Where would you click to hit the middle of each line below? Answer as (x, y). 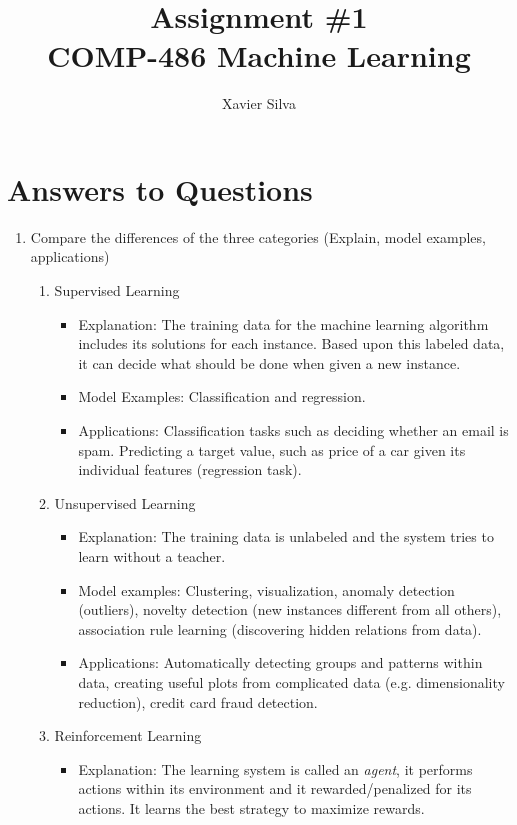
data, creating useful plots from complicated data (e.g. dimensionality (291, 681)
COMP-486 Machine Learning (259, 55)
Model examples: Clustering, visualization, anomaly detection (266, 589)
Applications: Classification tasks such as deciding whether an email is (293, 430)
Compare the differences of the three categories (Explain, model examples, (258, 236)
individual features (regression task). (190, 469)
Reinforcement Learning (128, 735)
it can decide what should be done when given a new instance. (269, 362)
